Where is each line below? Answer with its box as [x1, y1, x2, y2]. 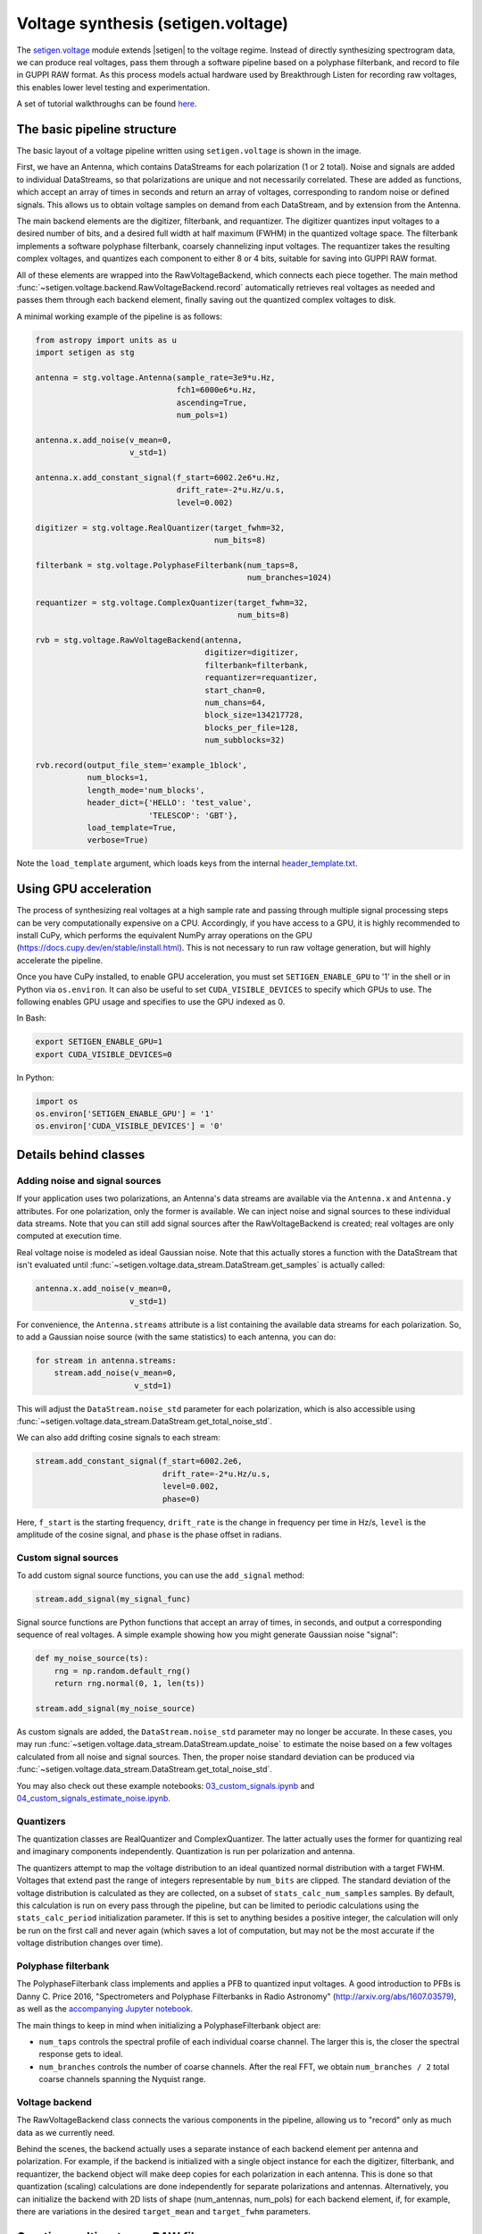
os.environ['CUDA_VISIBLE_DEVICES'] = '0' [35, 1121, 224, 1131]
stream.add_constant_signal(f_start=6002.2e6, [35, 1457, 243, 1466]
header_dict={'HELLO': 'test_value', [87, 798, 253, 808]
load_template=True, [87, 822, 178, 833]
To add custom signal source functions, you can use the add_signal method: [16, 1570, 305, 1581]
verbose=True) [87, 836, 149, 845]
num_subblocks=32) [204, 735, 286, 745]
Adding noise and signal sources [16, 1174, 162, 1187]
